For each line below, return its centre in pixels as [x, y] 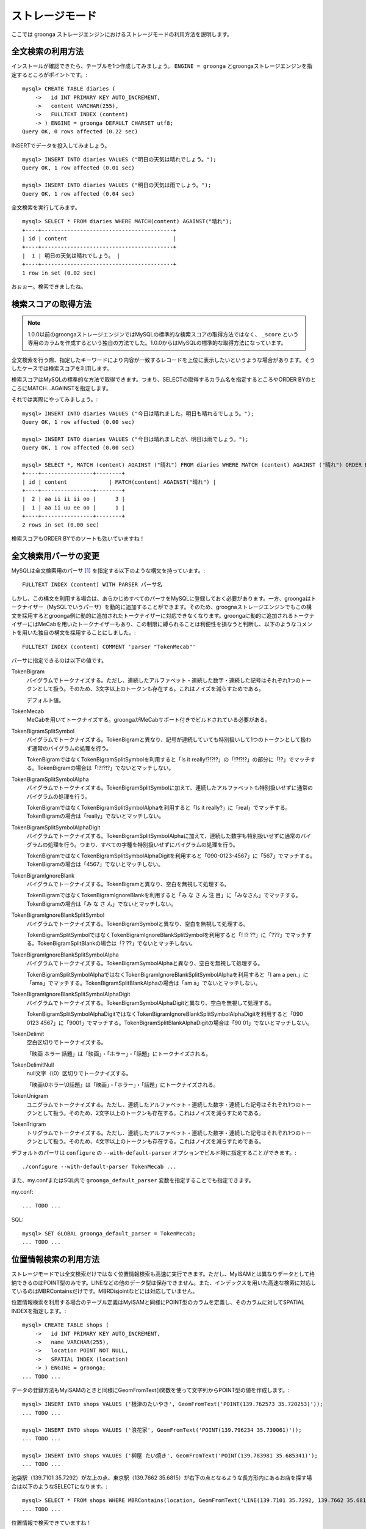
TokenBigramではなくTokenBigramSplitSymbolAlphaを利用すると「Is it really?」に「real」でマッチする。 [159, 807]
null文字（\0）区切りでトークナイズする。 [79, 1073]
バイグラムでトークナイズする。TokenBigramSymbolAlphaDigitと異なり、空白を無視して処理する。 [150, 1002]
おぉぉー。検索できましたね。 [49, 287]
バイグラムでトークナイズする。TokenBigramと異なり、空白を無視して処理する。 [128, 884]
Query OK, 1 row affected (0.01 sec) [79, 168]
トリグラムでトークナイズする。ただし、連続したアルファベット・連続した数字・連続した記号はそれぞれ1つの [164, 1133]
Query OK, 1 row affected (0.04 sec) [79, 194]
